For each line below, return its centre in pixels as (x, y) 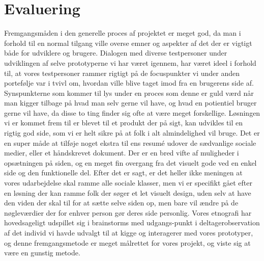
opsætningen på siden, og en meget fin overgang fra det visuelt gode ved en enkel (130, 162)
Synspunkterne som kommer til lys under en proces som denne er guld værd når (129, 93)
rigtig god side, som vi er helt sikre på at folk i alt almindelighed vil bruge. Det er (132, 133)
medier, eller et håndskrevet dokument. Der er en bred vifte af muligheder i (122, 153)
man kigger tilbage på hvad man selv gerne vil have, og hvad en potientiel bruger (130, 103)
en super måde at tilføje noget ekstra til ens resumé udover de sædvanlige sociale (130, 142)
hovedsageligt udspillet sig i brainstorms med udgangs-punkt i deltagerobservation (132, 223)
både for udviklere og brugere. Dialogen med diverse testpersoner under (116, 53)
